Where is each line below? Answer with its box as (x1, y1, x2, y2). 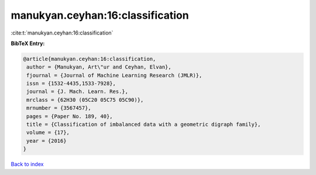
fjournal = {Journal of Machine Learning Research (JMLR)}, (26, 72, 202, 78)
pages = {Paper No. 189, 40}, (26, 113, 114, 119)
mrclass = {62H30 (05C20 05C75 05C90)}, (26, 97, 144, 103)
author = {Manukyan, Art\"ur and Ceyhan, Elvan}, (26, 64, 172, 70)
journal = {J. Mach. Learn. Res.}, (26, 88, 129, 95)
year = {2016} (26, 138, 67, 144)
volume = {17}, (26, 129, 70, 136)
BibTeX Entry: (11, 40, 45, 47)
